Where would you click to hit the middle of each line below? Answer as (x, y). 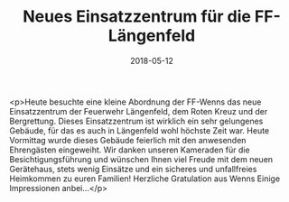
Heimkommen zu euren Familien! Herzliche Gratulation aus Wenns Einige (145, 179)
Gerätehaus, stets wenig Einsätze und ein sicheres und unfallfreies (133, 169)
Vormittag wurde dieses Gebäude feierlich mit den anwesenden (128, 140)
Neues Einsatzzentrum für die (136, 17)
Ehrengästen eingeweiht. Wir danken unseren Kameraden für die (130, 150)
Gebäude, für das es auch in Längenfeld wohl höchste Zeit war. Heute (140, 130)
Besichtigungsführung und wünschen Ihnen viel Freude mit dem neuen (141, 159)
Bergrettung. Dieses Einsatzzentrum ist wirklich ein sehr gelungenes (136, 121)
